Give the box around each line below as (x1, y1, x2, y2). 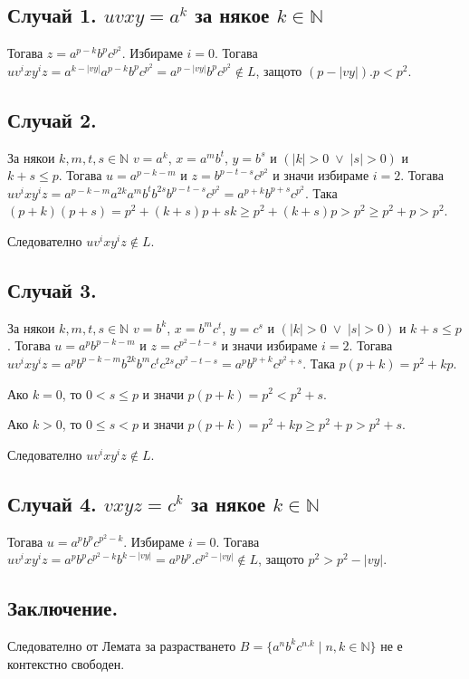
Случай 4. (7, 489, 97, 517)
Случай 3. (7, 275, 97, 303)
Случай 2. (7, 105, 97, 133)
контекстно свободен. (7, 654, 125, 673)
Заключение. (7, 594, 119, 622)
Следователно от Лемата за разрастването (7, 636, 236, 655)
